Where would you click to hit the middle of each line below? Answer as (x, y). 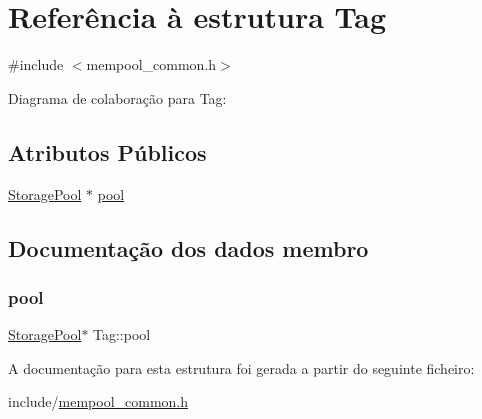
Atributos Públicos (107, 151)
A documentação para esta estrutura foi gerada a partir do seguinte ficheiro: (241, 367)
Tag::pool (122, 334)
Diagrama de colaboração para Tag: (117, 97)
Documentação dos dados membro (188, 247)
